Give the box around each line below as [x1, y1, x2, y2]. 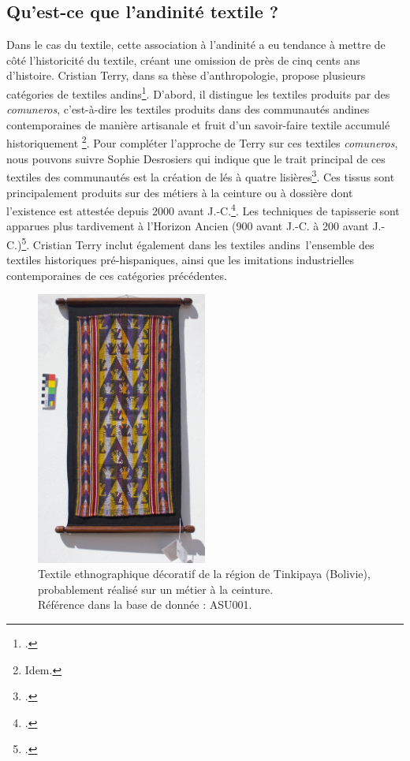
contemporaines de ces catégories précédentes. [6, 267, 227, 283]
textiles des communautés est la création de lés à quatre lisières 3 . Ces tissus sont [6, 166, 395, 185]
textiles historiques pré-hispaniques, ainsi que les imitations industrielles [6, 252, 355, 268]
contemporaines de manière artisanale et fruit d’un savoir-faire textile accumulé [6, 116, 390, 132]
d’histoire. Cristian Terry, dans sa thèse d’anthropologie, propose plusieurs [6, 67, 366, 84]
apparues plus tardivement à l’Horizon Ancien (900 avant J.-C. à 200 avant [6, 218, 369, 234]
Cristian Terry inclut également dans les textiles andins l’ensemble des [32, 236, 375, 252]
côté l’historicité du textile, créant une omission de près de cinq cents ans [6, 51, 360, 68]
